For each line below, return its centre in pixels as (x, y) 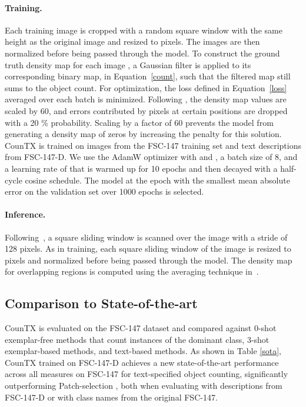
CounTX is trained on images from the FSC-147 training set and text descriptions (153, 145)
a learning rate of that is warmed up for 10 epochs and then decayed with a (141, 168)
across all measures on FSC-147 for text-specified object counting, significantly (147, 374)
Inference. (25, 214)
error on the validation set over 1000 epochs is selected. (104, 191)
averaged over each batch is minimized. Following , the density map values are (146, 99)
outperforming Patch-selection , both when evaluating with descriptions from (144, 386)
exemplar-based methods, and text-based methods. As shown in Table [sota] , (143, 351)
